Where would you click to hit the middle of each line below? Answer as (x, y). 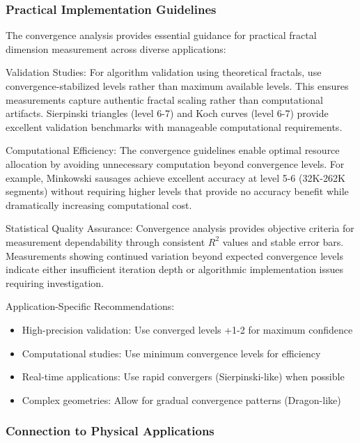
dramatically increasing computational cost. (99, 204)
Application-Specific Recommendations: (90, 306)
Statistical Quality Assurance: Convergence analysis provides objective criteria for (180, 228)
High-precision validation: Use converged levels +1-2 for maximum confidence (187, 329)
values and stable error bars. (283, 241)
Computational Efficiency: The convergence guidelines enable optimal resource (173, 150)
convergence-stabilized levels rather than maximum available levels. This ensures (177, 86)
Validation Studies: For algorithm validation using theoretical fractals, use (164, 72)
